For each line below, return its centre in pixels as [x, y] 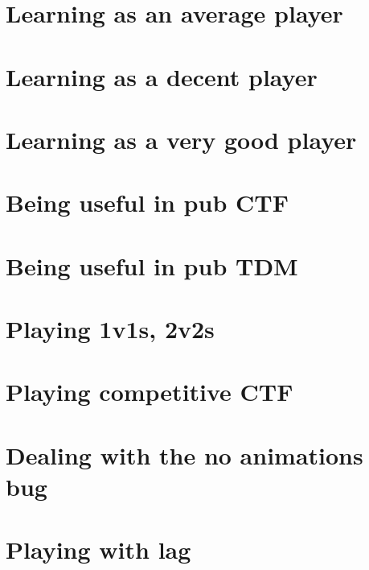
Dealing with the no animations [184, 454]
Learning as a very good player [181, 139]
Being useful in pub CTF [147, 202]
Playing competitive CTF [150, 392]
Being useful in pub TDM [152, 265]
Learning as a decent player [162, 76]
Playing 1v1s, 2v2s [110, 329]
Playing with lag [98, 549]
